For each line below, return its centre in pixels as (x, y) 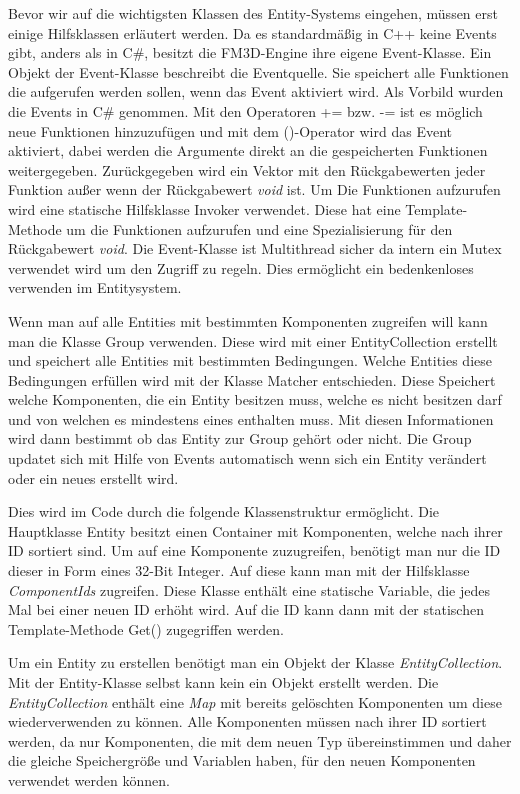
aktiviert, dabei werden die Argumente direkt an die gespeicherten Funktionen (248, 150)
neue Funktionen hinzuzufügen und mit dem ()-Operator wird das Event (230, 130)
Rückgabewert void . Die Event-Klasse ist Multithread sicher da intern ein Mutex (255, 248)
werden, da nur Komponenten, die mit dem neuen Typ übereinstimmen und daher (260, 740)
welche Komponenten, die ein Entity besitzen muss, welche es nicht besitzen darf (255, 399)
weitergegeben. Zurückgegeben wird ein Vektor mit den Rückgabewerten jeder (247, 169)
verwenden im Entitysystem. (95, 287)
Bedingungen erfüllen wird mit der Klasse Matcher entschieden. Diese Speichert (252, 379)
